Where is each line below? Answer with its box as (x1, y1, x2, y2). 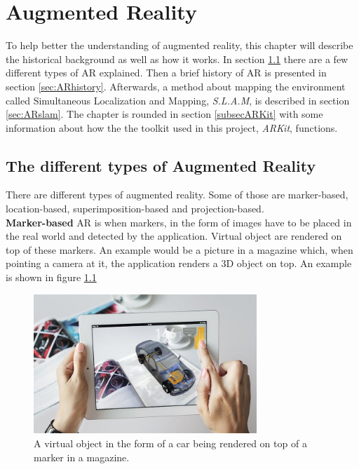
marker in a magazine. (34, 449, 130, 464)
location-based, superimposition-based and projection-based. (6, 201, 264, 216)
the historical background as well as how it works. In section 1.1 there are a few (6, 51, 348, 66)
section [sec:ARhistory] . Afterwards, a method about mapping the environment (6, 79, 346, 93)
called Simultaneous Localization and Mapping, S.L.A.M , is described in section (6, 93, 350, 107)
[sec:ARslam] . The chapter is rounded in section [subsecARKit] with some (6, 107, 323, 121)
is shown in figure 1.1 (6, 270, 97, 285)
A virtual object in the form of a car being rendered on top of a (34, 435, 307, 450)
